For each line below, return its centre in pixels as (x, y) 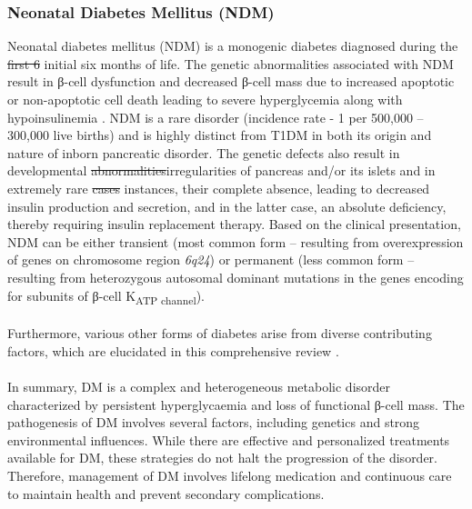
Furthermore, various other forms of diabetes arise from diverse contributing (220, 333)
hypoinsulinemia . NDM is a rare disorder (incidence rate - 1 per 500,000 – (216, 117)
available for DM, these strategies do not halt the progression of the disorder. (223, 458)
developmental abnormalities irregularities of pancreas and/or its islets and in (221, 170)
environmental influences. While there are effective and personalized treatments (229, 439)
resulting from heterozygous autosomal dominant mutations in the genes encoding (236, 277)
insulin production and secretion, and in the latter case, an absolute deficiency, (227, 206)
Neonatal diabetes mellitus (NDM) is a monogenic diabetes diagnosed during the (233, 46)
